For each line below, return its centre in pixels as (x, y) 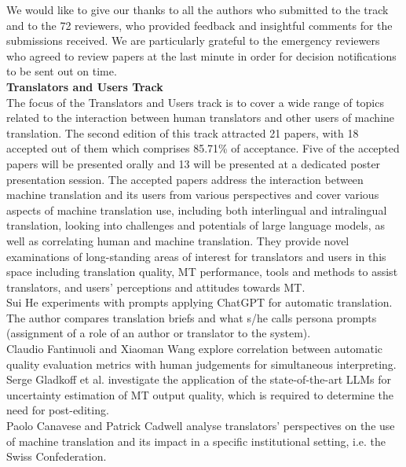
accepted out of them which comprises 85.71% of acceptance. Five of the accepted (203, 148)
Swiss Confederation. (57, 456)
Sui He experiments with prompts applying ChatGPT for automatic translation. (199, 302)
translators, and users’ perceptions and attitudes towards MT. (156, 287)
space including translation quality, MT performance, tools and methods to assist (202, 272)
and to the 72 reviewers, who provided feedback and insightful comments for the (199, 25)
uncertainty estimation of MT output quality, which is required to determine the (200, 394)
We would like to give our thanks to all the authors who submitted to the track (198, 9)
